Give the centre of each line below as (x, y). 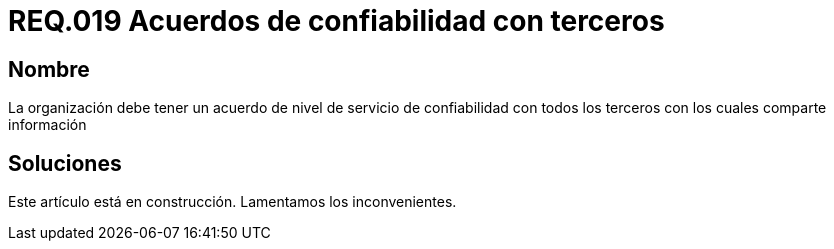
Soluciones (65, 163)
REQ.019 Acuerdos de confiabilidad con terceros (336, 21)
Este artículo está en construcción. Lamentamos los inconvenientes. (232, 202)
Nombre (49, 69)
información (47, 125)
